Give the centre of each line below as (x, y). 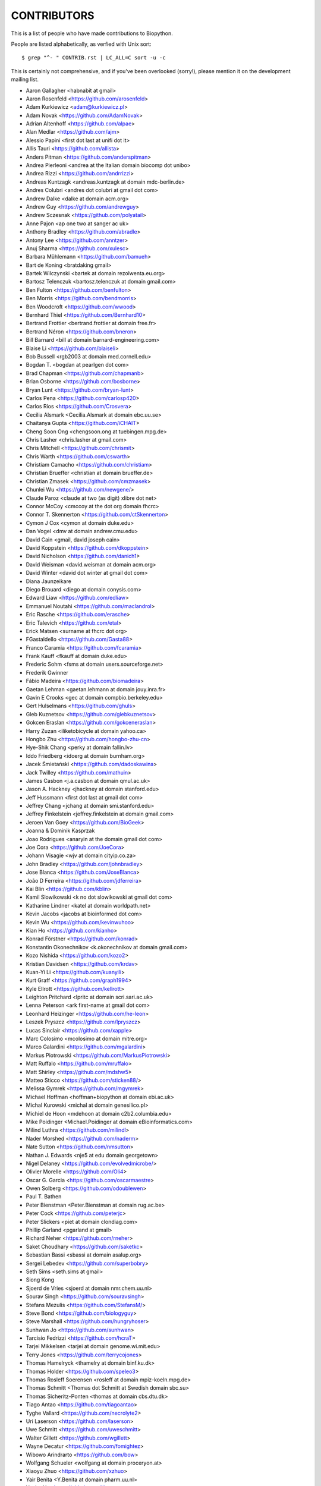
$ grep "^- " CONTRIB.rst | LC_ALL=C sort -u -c (94, 58)
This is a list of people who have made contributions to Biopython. (92, 33)
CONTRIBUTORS (53, 15)
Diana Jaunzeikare (48, 581)
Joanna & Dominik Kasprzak (60, 831)
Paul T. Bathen (44, 1197)
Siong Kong (40, 1280)
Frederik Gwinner (47, 672)
